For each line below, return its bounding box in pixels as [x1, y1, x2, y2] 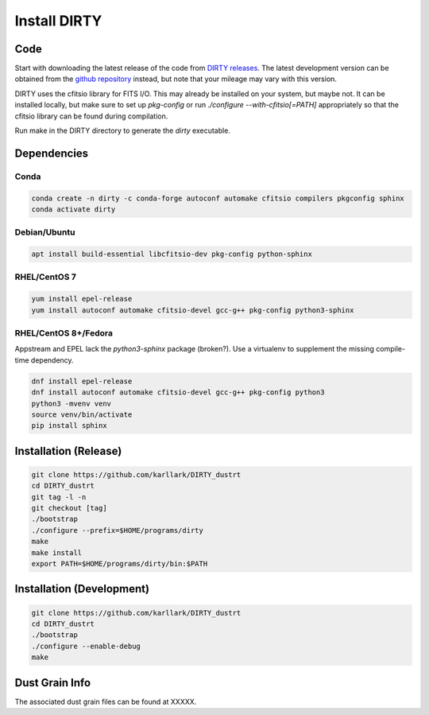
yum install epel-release [31, 294, 133, 304]
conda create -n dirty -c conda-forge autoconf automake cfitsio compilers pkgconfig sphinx [31, 193, 404, 203]
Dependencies [14, 146, 89, 160]
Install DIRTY [14, 12, 102, 29]
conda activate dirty [31, 204, 116, 214]
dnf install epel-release [31, 376, 133, 386]
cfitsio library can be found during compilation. [14, 111, 168, 121]
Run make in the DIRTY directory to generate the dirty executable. [14, 126, 230, 135]
